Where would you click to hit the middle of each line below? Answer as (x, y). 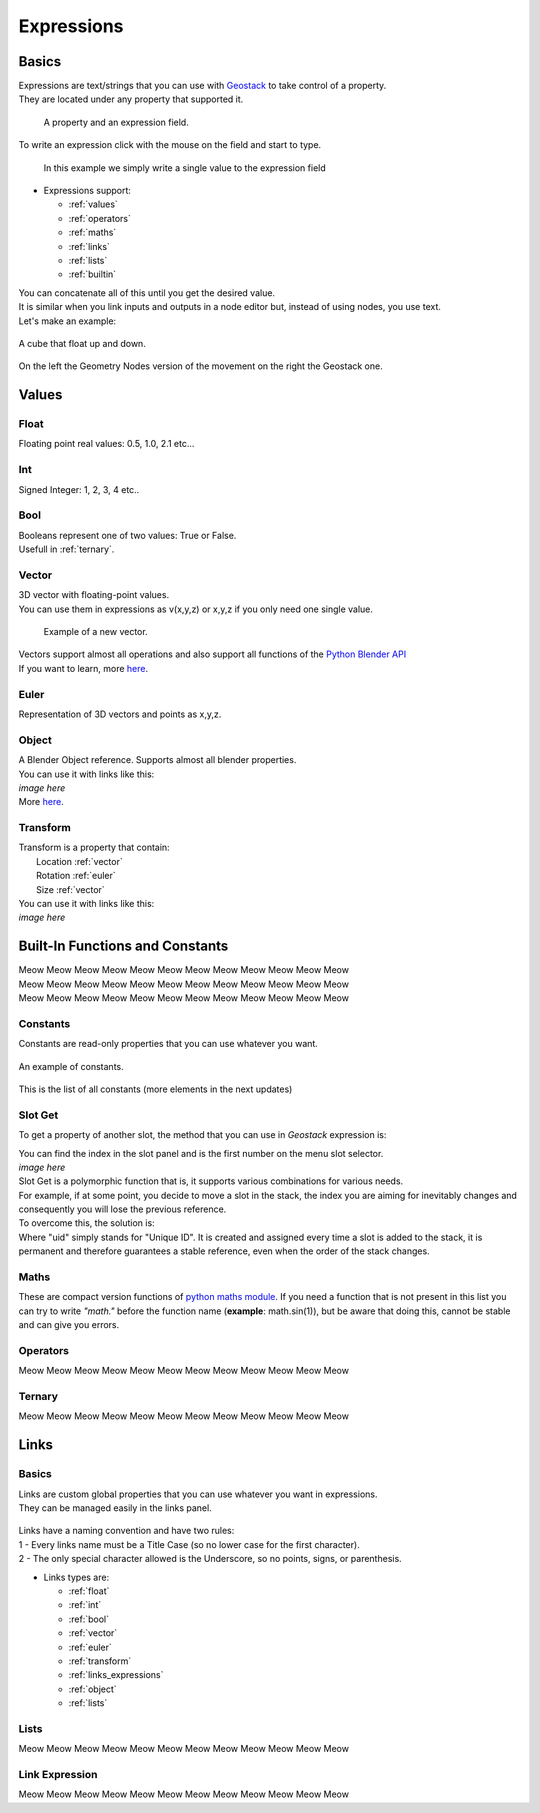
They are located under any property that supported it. (131, 99)
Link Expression (58, 1774)
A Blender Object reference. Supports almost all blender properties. (157, 760)
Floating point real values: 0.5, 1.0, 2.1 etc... (106, 444)
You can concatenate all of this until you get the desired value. (146, 292)
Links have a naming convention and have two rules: (126, 1531)
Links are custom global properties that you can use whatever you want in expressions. (198, 1494)
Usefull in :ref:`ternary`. (66, 549)
